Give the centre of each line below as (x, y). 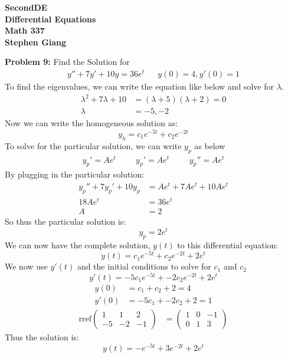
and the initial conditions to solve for (144, 266)
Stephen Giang (36, 42)
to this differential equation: (228, 244)
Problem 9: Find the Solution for (67, 62)
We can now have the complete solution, (78, 244)
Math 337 (25, 30)
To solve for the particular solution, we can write (93, 145)
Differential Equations (50, 19)
